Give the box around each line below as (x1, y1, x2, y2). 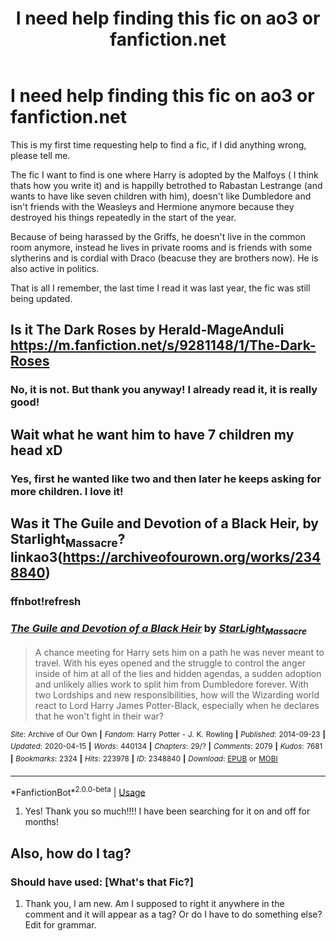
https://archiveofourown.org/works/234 (62, 549, 322, 566)
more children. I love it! (10, 484, 124, 498)
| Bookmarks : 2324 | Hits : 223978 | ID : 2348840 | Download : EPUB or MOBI (10, 753, 278, 764)
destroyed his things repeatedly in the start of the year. (10, 211, 237, 223)
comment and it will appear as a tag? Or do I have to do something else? (24, 908, 323, 920)
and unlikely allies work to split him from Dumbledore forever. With (34, 678, 309, 690)
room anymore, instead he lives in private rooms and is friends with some (10, 241, 313, 253)
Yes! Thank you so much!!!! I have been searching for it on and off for (24, 805, 311, 817)
